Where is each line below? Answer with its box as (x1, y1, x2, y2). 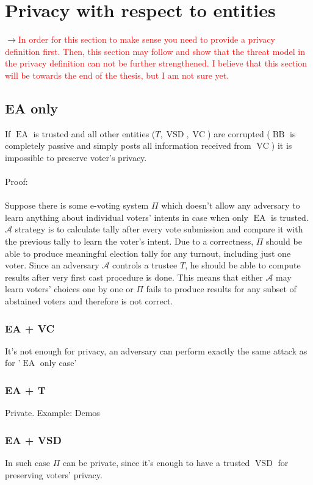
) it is (271, 139, 292, 152)
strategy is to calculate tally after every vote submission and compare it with (15, 223, 303, 235)
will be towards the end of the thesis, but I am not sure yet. (5, 68, 229, 81)
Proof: (5, 175, 28, 188)
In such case (5, 456, 51, 469)
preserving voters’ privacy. (5, 468, 103, 481)
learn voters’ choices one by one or (5, 282, 134, 295)
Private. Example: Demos (5, 406, 100, 419)
